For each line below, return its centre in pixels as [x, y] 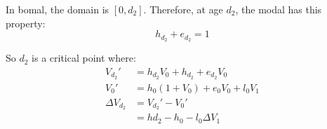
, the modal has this [279, 9]
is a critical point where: [84, 58]
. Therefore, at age [183, 9]
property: [26, 23]
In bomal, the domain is [58, 9]
